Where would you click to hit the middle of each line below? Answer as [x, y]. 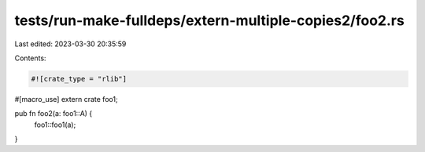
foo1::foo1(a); [55, 125]
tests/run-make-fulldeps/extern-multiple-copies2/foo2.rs [209, 20]
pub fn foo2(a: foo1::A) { [54, 114]
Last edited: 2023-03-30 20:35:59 [70, 44]
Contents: [30, 58]
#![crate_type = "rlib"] [79, 79]
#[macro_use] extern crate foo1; [66, 99]
